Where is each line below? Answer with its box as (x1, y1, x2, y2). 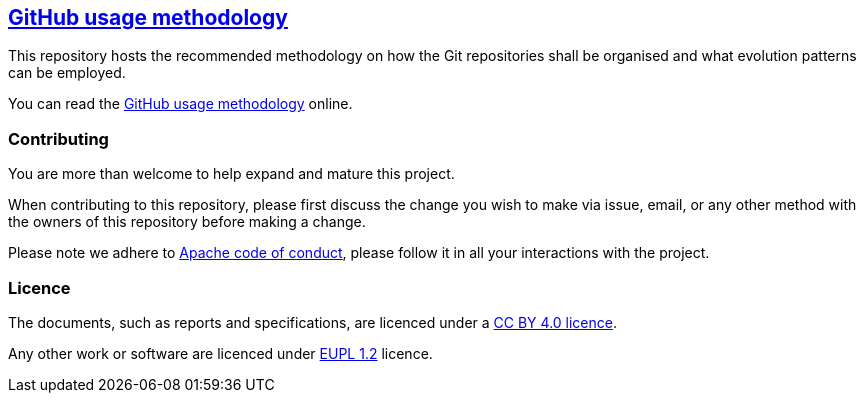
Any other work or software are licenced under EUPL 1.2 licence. (8, 344, 433, 362)
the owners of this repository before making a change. (8, 213, 366, 231)
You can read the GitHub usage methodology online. (8, 95, 353, 113)
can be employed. (8, 64, 126, 82)
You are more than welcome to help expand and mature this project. (8, 165, 455, 183)
